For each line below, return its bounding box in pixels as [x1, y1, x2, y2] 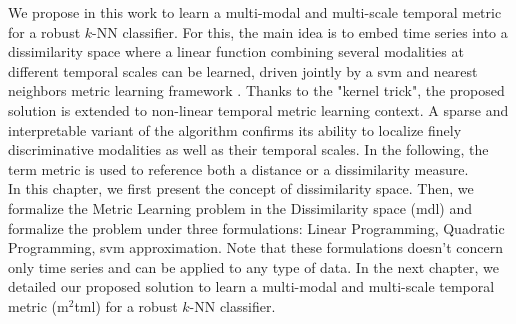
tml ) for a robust [74, 295, 178, 316]
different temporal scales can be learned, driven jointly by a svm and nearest [8, 60, 478, 81]
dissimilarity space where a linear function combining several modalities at [8, 41, 464, 62]
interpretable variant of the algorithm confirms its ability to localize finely [8, 119, 462, 140]
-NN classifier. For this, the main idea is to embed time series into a [92, 21, 508, 42]
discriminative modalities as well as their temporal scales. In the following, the [8, 139, 489, 160]
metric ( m [8, 295, 69, 316]
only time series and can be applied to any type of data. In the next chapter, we [8, 256, 499, 277]
